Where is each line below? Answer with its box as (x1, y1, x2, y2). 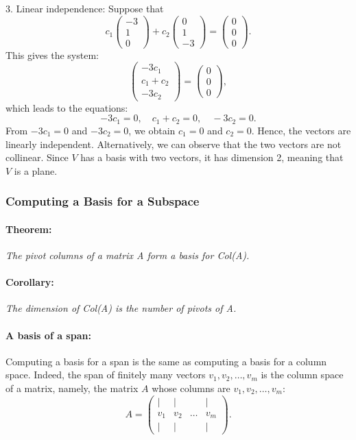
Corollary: (5, 275, 54, 289)
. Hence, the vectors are (251, 123, 351, 137)
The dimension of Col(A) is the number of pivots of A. (5, 301, 237, 315)
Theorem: (5, 221, 52, 236)
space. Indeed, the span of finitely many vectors (5, 367, 206, 382)
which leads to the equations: (5, 100, 128, 114)
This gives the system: (5, 47, 99, 62)
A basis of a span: (5, 328, 91, 342)
